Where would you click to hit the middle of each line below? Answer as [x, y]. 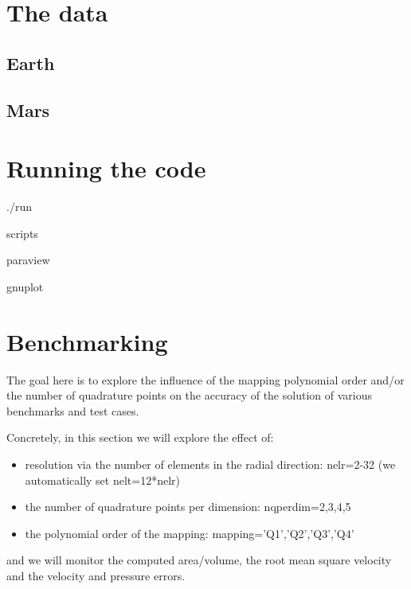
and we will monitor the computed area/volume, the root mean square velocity [199, 560]
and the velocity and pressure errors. [96, 575]
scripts [22, 233]
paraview [28, 260]
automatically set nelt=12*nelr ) [102, 480]
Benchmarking [87, 341]
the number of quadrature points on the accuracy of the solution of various [189, 395]
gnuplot [25, 286]
